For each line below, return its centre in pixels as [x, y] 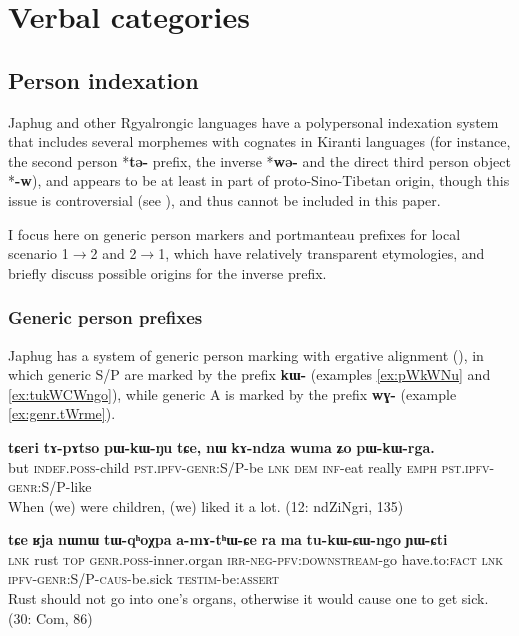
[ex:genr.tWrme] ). [62, 413]
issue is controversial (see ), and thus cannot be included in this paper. [224, 199]
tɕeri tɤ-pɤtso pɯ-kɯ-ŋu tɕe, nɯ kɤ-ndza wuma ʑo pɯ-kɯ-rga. [221, 446]
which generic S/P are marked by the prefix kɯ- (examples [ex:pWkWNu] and [249, 374]
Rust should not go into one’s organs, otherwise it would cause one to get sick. [248, 598]
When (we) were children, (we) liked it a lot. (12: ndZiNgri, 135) [206, 505]
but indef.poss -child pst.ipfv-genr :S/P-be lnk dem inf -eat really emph [222, 466]
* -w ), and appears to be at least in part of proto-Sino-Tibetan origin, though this [259, 180]
